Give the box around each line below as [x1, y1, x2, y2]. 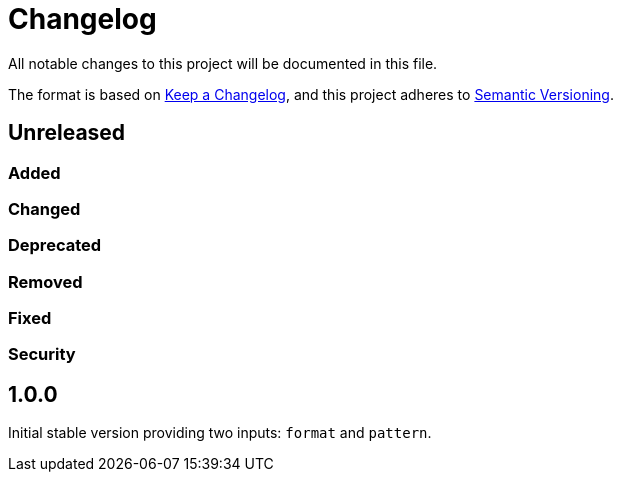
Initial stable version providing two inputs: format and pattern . [8, 424, 432, 442]
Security [8, 344, 76, 365]
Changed [8, 198, 81, 219]
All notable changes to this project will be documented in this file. [8, 54, 438, 72]
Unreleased [8, 120, 126, 146]
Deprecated [8, 235, 102, 256]
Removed [8, 271, 83, 292]
